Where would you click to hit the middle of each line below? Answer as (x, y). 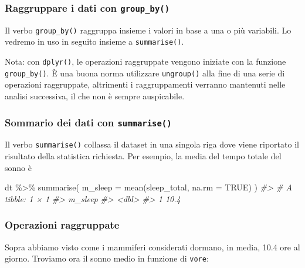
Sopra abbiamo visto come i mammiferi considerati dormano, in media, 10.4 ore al (152, 247)
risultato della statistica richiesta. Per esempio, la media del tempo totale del (143, 156)
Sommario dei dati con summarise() (88, 122)
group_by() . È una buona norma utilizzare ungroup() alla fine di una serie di (145, 73)
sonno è (18, 167)
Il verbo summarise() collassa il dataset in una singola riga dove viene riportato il (152, 144)
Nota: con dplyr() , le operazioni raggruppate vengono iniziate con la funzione (145, 61)
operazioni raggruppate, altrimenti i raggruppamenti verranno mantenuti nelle (145, 84)
